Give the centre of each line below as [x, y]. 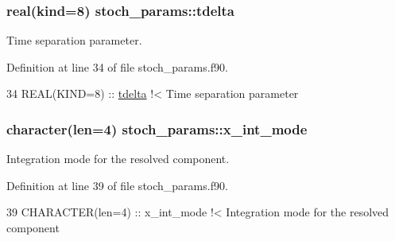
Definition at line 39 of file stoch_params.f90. [117, 185]
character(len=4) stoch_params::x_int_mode [157, 128]
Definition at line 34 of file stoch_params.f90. [117, 66]
